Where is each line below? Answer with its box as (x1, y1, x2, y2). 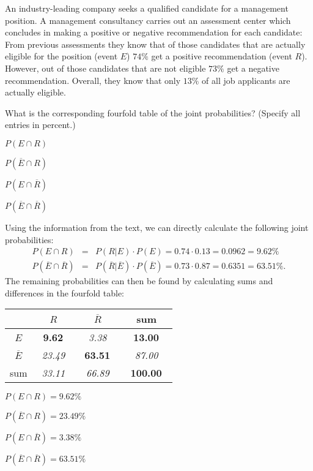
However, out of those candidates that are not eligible (5, 61, 206, 74)
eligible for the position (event (5, 50, 118, 62)
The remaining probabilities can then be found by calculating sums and (5, 274, 273, 287)
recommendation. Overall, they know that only (5, 73, 181, 86)
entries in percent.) (5, 118, 76, 131)
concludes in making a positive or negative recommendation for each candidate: (5, 26, 303, 39)
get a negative (227, 61, 279, 74)
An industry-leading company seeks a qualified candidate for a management (5, 2, 289, 14)
